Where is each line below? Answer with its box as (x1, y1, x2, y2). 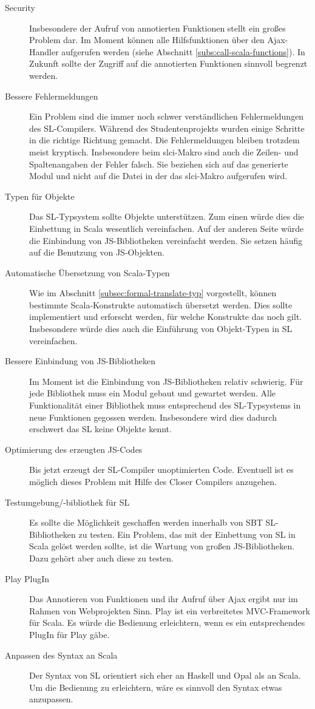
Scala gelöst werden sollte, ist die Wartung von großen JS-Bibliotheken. (29, 540, 295, 552)
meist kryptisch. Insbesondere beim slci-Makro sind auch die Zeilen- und (29, 145, 299, 158)
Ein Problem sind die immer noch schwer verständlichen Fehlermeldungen (29, 110, 304, 123)
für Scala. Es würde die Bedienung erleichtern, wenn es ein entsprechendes (29, 616, 305, 629)
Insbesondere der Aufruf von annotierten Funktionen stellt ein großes (29, 21, 286, 34)
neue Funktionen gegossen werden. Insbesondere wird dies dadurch (29, 410, 277, 423)
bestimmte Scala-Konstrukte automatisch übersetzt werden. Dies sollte (29, 298, 293, 311)
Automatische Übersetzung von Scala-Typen (5, 266, 170, 279)
